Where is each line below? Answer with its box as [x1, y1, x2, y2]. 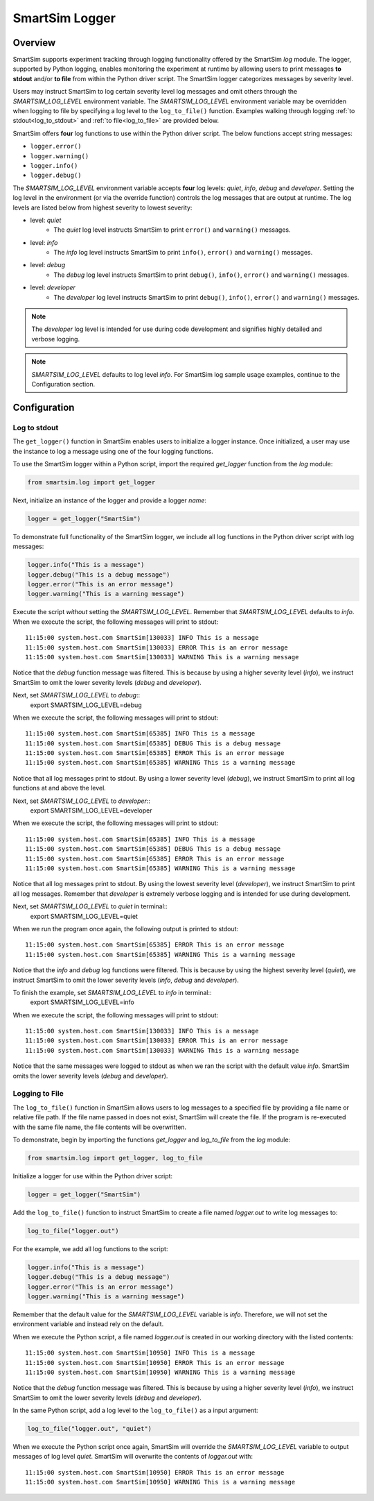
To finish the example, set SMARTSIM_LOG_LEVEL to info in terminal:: [12, 988, 212, 997]
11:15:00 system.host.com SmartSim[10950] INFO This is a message [25, 1349, 256, 1357]
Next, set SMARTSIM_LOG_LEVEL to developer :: [12, 797, 150, 805]
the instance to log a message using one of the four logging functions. [12, 447, 214, 455]
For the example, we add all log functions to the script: [12, 1244, 168, 1253]
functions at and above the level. [12, 784, 107, 792]
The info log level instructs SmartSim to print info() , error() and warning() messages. [53, 248, 313, 257]
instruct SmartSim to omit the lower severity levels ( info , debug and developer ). [12, 976, 239, 984]
